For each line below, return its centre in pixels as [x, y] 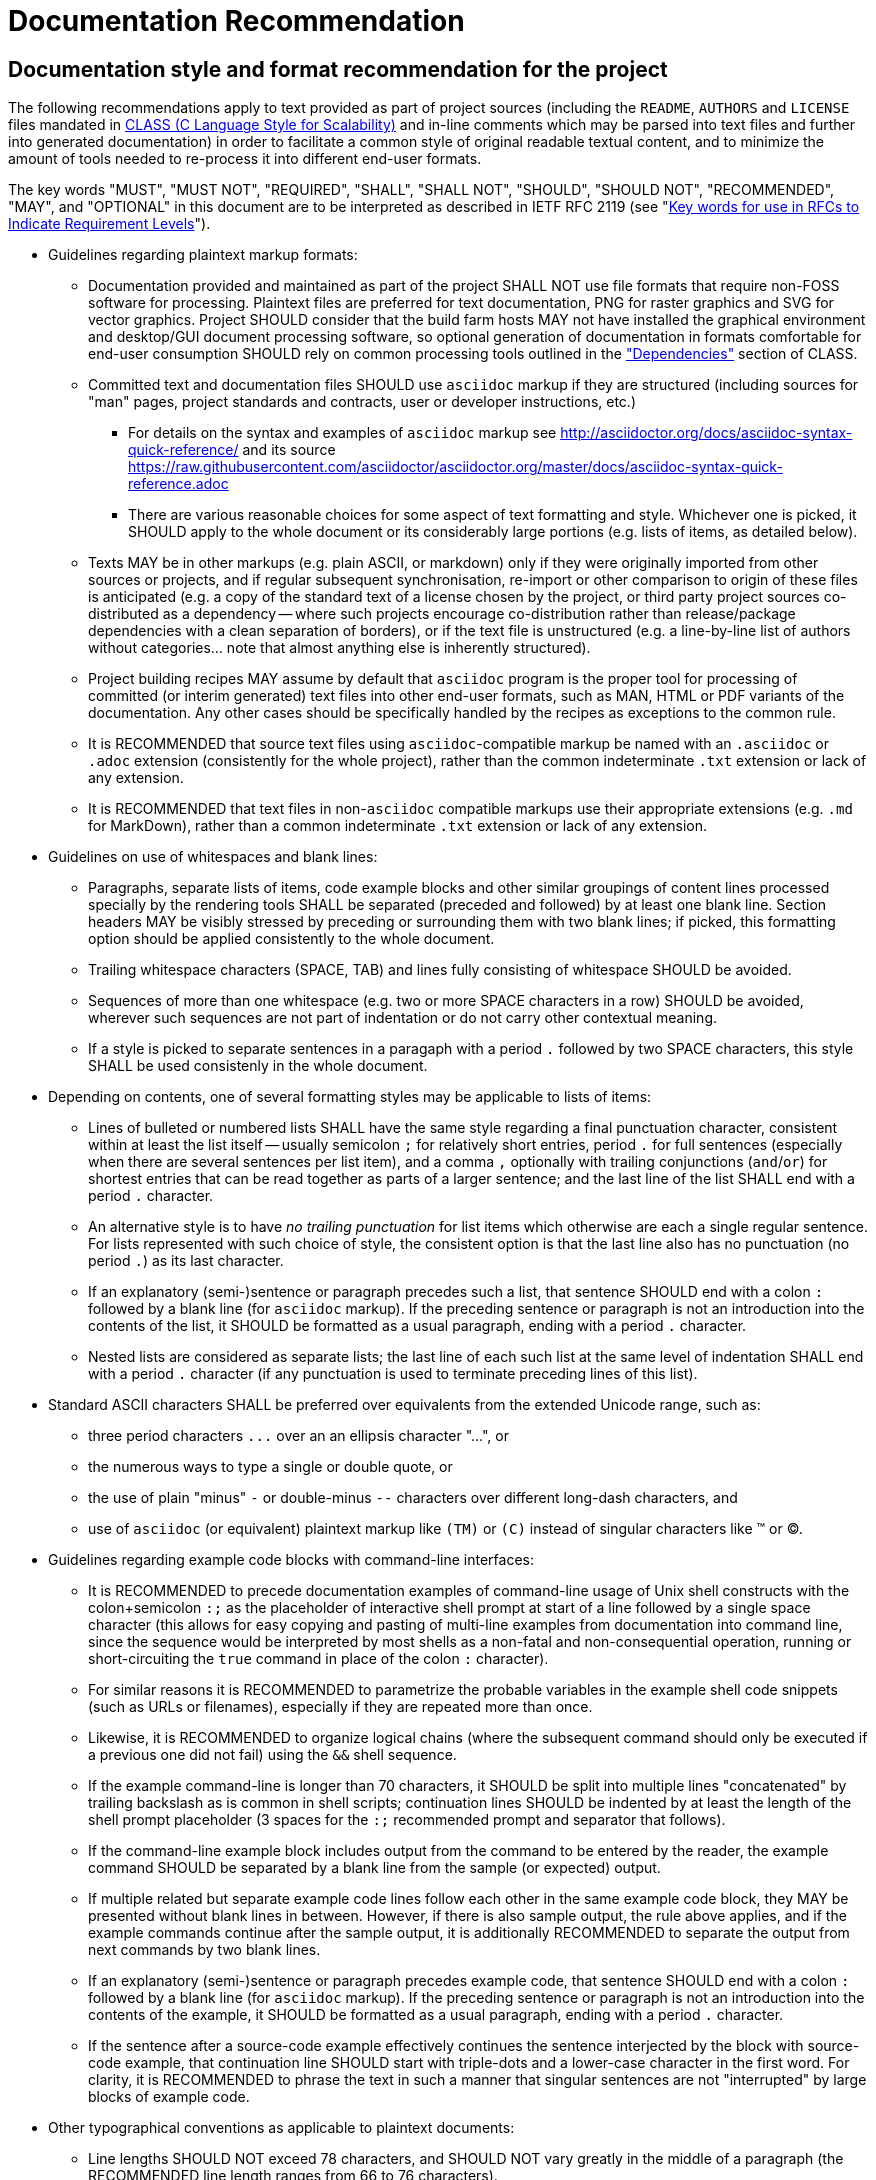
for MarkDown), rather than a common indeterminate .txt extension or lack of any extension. [398, 826]
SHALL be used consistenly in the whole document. [258, 1066]
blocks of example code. [169, 2097]
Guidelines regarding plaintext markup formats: [203, 255]
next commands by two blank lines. [204, 1950]
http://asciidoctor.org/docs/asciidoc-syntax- [706, 433]
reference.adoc [178, 484]
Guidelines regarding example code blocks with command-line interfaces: [291, 1560]
